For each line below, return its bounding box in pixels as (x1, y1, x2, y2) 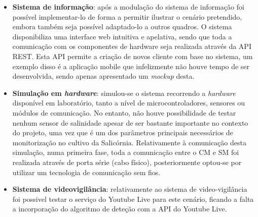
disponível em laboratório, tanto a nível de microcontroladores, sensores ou (12, 97, 245, 108)
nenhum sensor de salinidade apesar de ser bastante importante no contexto (12, 117, 248, 128)
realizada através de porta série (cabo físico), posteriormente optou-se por (12, 156, 242, 167)
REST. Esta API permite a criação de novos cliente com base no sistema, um (12, 50, 253, 61)
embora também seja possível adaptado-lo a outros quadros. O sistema (12, 21, 232, 32)
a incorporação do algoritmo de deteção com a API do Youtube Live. (12, 203, 227, 214)
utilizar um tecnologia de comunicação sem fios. (12, 167, 161, 177)
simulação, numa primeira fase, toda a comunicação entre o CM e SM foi (12, 147, 239, 157)
